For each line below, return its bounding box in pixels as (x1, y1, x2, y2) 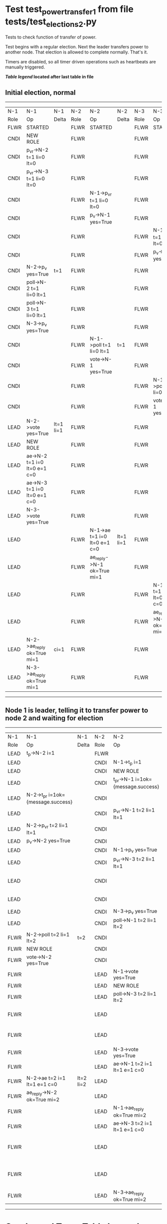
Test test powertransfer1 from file (5, 3, 134, 16)
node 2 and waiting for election (5, 714, 103, 722)
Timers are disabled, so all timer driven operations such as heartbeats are (5, 59, 156, 65)
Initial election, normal (5, 88, 76, 97)
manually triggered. (5, 64, 45, 70)
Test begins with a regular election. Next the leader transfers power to (5, 44, 149, 50)
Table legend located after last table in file (5, 74, 94, 80)
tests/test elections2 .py (5, 16, 97, 29)
